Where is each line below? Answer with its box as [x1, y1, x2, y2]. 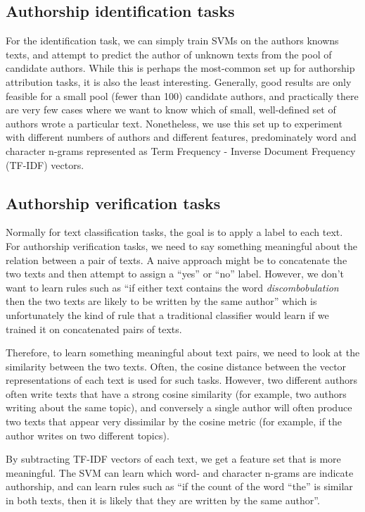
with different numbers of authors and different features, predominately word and [6, 130, 357, 144]
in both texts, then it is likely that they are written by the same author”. [6, 493, 320, 508]
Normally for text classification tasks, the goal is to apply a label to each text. [6, 225, 343, 239]
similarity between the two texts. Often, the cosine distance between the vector [6, 358, 347, 373]
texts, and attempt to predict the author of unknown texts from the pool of [6, 46, 332, 61]
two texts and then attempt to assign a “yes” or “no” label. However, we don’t [6, 266, 344, 281]
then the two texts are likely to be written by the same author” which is [6, 294, 317, 308]
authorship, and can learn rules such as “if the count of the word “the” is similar [6, 479, 353, 494]
